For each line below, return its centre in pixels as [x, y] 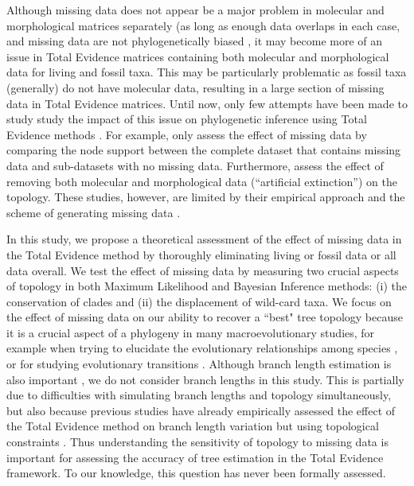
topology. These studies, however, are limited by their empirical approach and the [206, 197]
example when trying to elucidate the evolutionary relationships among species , [202, 348]
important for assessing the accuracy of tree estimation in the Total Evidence [195, 457]
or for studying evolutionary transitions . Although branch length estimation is [199, 364]
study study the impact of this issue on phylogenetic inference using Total [187, 119]
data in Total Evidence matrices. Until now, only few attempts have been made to [207, 103]
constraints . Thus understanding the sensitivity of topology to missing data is [197, 442]
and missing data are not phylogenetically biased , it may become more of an [195, 41]
